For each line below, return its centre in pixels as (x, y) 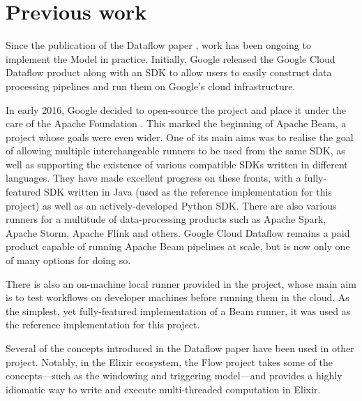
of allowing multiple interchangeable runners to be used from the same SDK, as (175, 151)
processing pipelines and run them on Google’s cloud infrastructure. (151, 86)
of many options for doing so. (68, 260)
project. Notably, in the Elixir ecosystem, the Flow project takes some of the (169, 362)
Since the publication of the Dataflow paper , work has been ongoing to (158, 45)
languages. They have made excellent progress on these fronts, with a (153, 178)
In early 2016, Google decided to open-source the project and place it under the (176, 109)
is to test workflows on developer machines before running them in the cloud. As (178, 297)
